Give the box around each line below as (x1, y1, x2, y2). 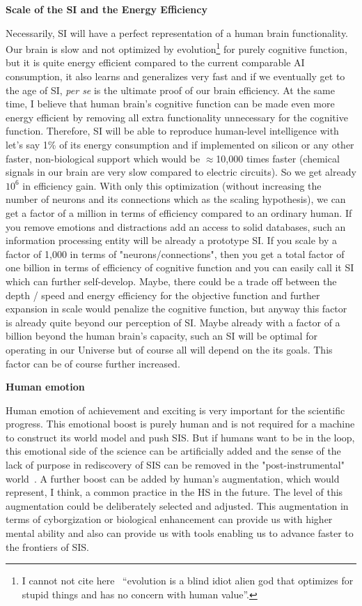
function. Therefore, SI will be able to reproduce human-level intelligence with (6, 123, 339, 138)
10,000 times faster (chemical (216, 151, 340, 165)
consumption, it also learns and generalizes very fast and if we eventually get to (6, 69, 345, 84)
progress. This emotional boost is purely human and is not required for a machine (6, 416, 355, 431)
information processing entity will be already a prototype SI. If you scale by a (6, 233, 338, 248)
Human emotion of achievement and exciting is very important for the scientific (6, 402, 345, 417)
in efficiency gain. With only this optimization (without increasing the (22, 178, 322, 192)
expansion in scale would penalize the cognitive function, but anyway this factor (6, 301, 347, 316)
